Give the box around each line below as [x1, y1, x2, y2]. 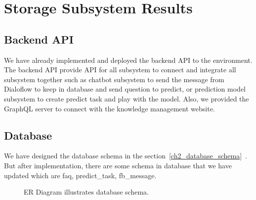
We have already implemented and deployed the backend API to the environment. [4, 54, 253, 65]
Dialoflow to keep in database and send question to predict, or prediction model [4, 84, 246, 94]
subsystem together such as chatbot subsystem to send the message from [4, 74, 224, 84]
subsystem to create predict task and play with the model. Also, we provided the [4, 93, 249, 103]
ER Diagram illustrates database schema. [24, 187, 149, 197]
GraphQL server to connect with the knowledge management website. [4, 103, 215, 113]
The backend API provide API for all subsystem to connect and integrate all [4, 64, 236, 75]
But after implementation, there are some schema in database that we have [4, 160, 232, 170]
